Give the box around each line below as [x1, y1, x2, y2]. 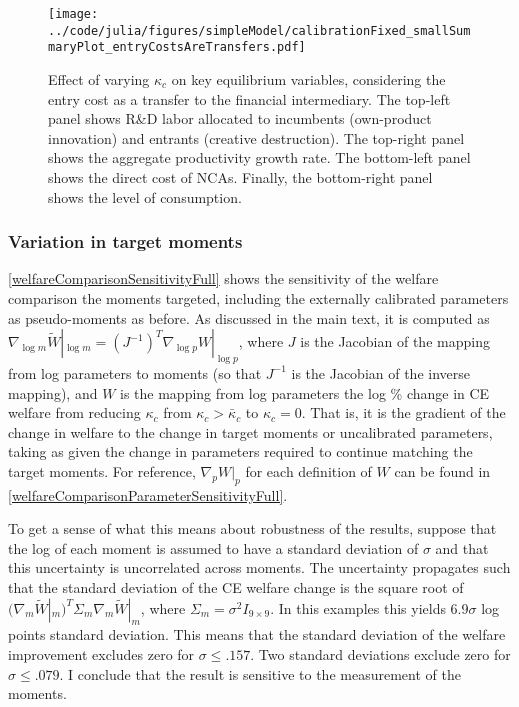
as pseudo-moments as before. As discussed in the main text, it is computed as [8, 307, 490, 328]
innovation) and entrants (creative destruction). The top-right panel [48, 127, 465, 148]
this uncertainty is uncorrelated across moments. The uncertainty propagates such [8, 557, 511, 578]
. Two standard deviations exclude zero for [250, 644, 511, 665]
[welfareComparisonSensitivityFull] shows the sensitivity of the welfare [8, 268, 439, 289]
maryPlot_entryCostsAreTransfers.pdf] [48, 40, 306, 55]
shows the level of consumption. [48, 186, 242, 207]
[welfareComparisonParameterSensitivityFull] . [8, 484, 288, 505]
